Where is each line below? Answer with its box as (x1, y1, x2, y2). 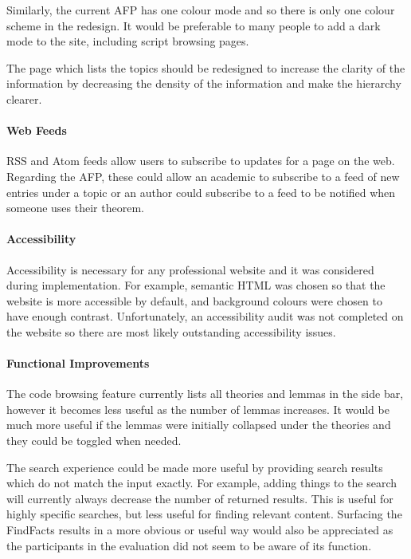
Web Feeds (6, 122, 67, 139)
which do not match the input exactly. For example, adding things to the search (6, 474, 397, 491)
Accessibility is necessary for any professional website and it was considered (6, 261, 374, 278)
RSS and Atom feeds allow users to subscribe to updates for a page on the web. (6, 152, 395, 169)
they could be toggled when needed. (6, 432, 182, 449)
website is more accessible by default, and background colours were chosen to (6, 292, 382, 309)
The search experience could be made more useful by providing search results (6, 459, 383, 475)
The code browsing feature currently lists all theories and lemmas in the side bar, (6, 385, 404, 402)
